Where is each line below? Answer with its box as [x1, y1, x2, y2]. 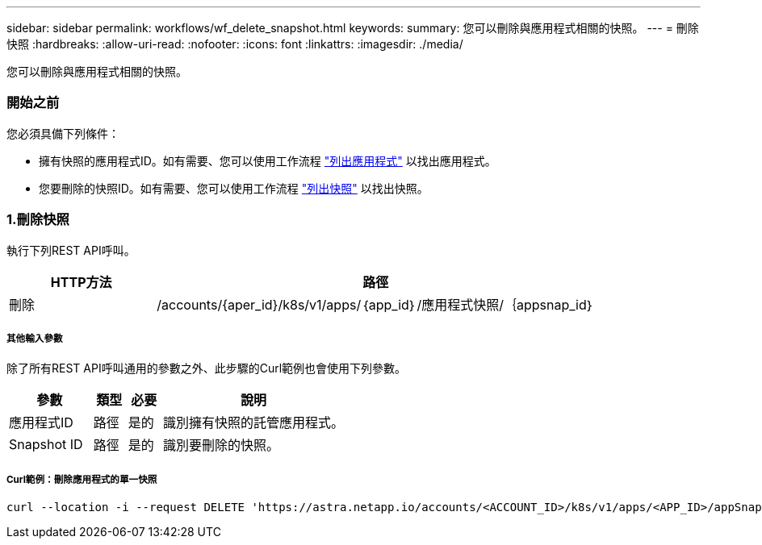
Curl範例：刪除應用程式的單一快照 [6, 473, 157, 485]
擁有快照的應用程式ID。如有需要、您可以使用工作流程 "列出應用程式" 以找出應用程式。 [39, 153, 496, 168]
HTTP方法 [50, 273, 112, 290]
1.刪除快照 [6, 211, 69, 228]
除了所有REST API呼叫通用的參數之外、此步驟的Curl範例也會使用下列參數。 [6, 361, 407, 376]
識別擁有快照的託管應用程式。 [162, 414, 344, 431]
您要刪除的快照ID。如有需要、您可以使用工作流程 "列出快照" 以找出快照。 [39, 181, 429, 195]
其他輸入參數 [6, 332, 63, 344]
